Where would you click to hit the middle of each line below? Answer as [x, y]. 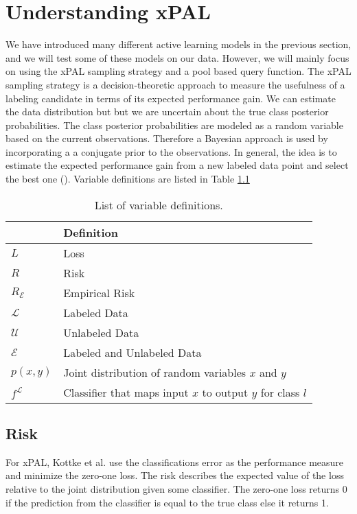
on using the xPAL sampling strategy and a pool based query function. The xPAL [178, 71]
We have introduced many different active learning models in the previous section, [178, 44]
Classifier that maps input [126, 392]
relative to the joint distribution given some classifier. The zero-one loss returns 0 [176, 489]
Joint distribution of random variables [155, 372]
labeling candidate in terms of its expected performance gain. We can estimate [171, 98]
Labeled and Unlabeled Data [133, 352]
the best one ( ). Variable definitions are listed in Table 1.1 [128, 179]
